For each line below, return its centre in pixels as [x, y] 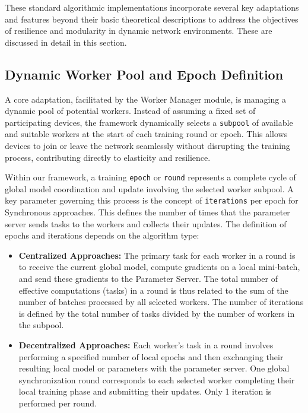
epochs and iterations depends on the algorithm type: [102, 235]
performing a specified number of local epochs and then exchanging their [151, 356]
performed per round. [58, 403]
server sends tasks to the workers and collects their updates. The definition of [146, 223]
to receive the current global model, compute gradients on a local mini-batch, [159, 267]
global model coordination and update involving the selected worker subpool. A [149, 188]
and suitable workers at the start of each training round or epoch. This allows [146, 134]
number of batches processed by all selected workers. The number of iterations [161, 302]
